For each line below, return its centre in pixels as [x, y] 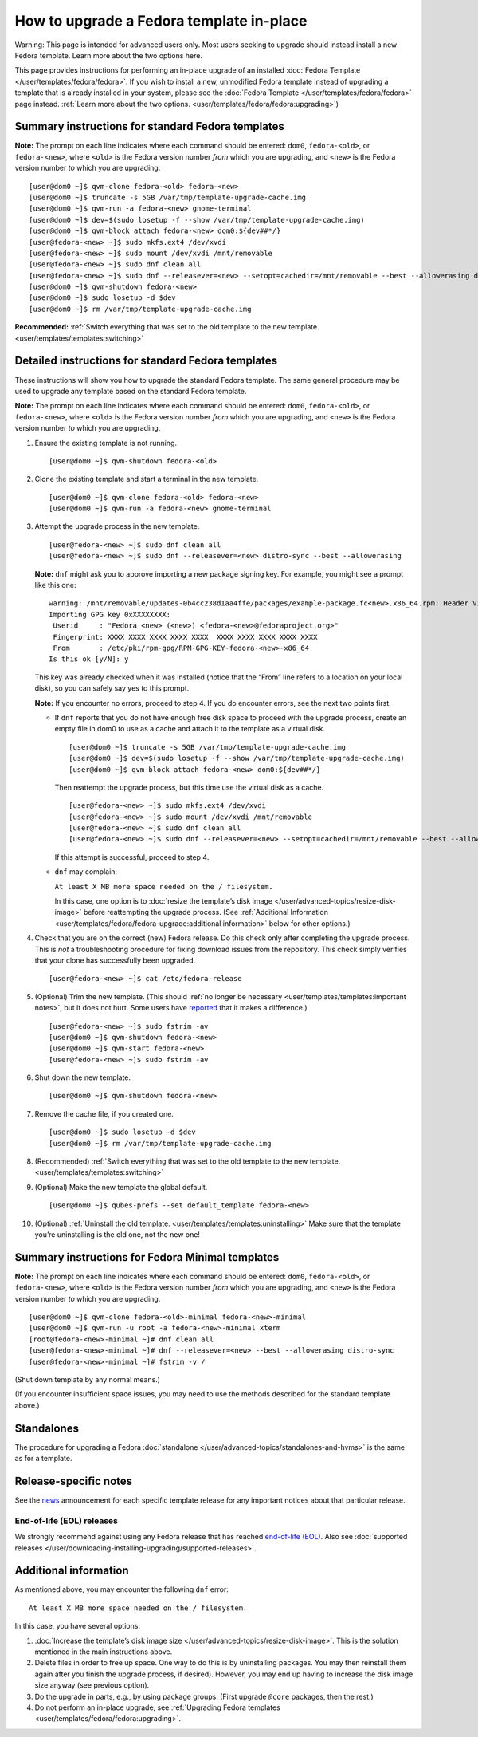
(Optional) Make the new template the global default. [121, 1187]
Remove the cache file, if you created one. [104, 1113]
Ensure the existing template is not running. [106, 443]
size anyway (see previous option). [92, 1685]
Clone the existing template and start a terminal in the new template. [147, 479]
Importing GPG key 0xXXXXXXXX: [110, 614]
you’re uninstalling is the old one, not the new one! [118, 1235]
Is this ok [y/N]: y [89, 659]
